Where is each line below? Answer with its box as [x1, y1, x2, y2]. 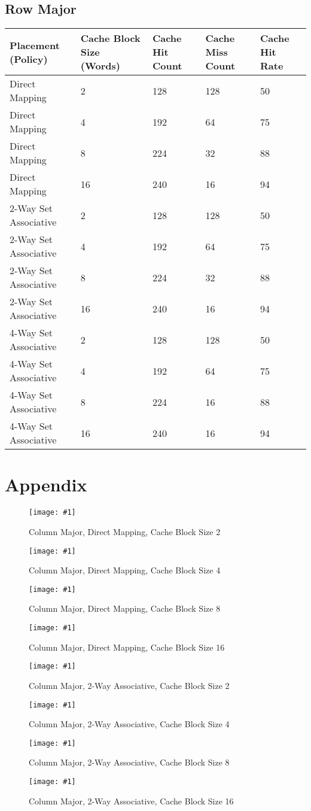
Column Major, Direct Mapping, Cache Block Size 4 [29, 564, 221, 576]
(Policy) [10, 51, 48, 66]
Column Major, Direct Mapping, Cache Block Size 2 [29, 525, 221, 537]
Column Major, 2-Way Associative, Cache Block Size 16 [29, 794, 234, 807]
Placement [10, 38, 60, 52]
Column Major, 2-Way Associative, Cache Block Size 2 [29, 679, 230, 691]
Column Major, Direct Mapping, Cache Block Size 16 [29, 640, 225, 653]
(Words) [80, 59, 120, 73]
